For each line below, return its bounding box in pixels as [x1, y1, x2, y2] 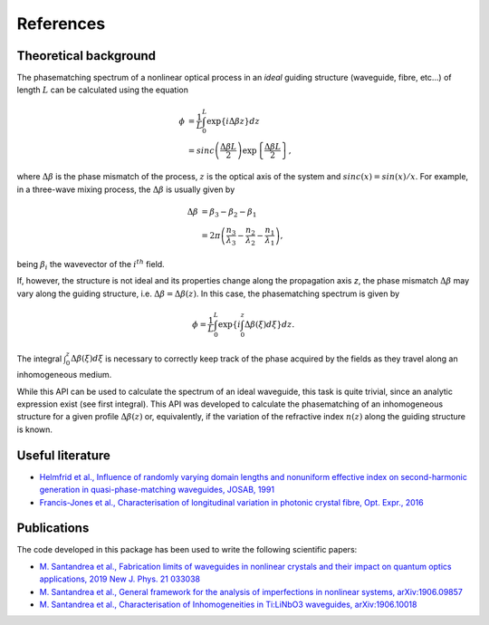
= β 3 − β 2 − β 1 [200, 207, 257, 219]
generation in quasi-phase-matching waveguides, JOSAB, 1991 [39, 485, 275, 495]
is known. [16, 424, 53, 435]
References [16, 14, 106, 34]
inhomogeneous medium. [16, 370, 112, 380]
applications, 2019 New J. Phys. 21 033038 [39, 573, 201, 584]
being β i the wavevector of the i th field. [16, 258, 165, 272]
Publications [16, 521, 90, 536]
